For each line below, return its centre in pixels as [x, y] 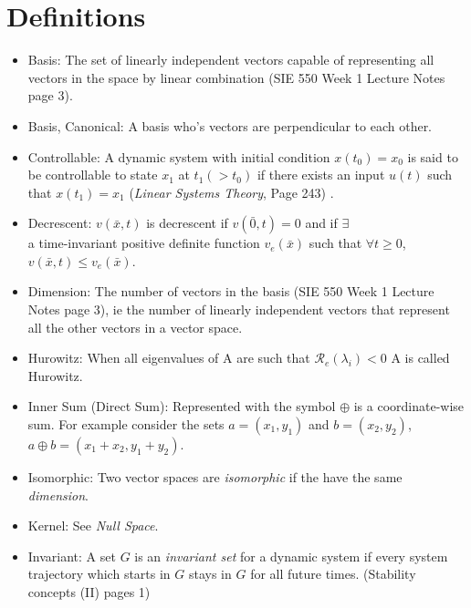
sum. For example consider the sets [126, 424]
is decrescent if [187, 223]
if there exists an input [321, 175]
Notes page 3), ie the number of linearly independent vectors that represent [239, 309]
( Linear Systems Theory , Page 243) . [231, 192]
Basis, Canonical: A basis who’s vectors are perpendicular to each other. [230, 125]
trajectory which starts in [99, 574]
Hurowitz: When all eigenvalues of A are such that [169, 358]
